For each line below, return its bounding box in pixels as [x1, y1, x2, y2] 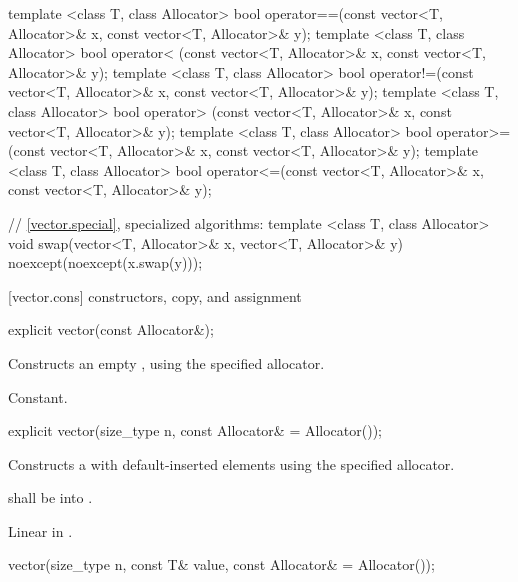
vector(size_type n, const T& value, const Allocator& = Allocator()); [8, 554, 435, 575]
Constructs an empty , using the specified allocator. [8, 352, 325, 373]
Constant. [8, 386, 68, 407]
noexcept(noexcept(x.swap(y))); [8, 252, 203, 273]
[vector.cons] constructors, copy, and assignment [8, 285, 302, 306]
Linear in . [8, 520, 73, 541]
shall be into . [8, 487, 93, 508]
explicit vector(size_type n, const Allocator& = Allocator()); [8, 420, 382, 441]
